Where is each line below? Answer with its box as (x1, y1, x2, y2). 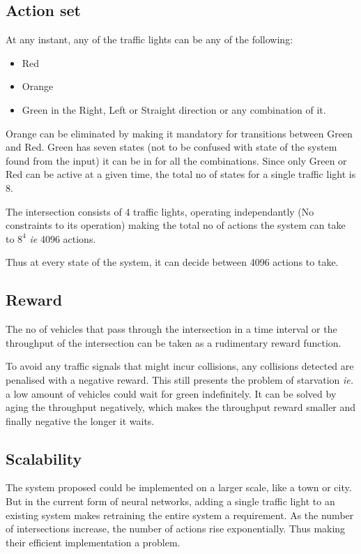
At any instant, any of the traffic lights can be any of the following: (6, 32, 293, 47)
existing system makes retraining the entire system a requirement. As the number (6, 507, 354, 522)
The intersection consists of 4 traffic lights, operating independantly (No (6, 204, 314, 218)
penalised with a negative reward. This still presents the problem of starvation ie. (6, 372, 354, 387)
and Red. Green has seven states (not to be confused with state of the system (6, 140, 337, 154)
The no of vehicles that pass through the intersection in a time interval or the (6, 322, 337, 336)
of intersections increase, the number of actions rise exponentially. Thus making (6, 521, 346, 536)
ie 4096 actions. (29, 231, 96, 246)
